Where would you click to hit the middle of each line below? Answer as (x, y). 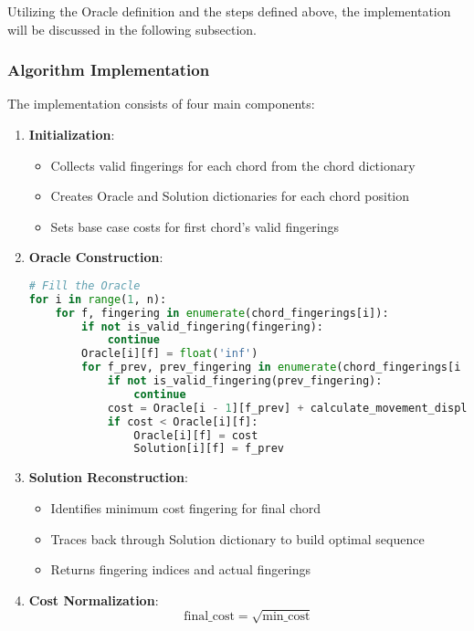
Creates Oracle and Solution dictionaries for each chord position (230, 196)
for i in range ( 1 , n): (98, 299)
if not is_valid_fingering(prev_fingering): (245, 381)
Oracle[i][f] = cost (196, 435)
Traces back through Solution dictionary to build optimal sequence (237, 538)
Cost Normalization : (94, 599)
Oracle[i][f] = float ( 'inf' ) (170, 354)
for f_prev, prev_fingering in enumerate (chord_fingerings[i (271, 368)
